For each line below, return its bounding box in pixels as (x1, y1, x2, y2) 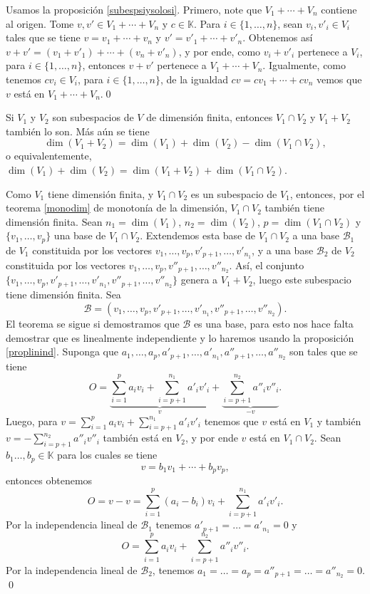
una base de (53, 228, 106, 243)
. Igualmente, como (262, 58, 346, 73)
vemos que (316, 71, 362, 86)
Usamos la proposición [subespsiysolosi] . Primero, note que (6, 2, 262, 16)
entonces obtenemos (6, 473, 93, 488)
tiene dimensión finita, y (47, 186, 154, 201)
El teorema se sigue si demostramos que (6, 316, 180, 330)
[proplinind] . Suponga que (6, 344, 119, 359)
